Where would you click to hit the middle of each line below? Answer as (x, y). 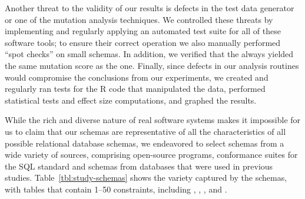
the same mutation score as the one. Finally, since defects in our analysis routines (152, 65)
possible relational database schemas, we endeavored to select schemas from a (145, 143)
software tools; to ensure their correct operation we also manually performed (143, 42)
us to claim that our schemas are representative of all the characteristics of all (145, 131)
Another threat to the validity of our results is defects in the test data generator (150, 8)
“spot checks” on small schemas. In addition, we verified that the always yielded (149, 54)
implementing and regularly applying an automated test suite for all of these (143, 31)
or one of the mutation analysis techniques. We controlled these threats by (139, 19)
